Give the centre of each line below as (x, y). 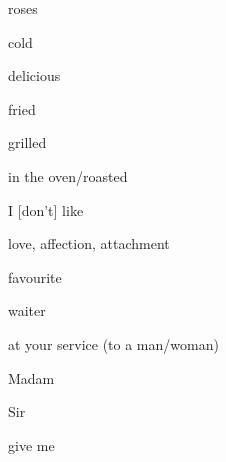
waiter (27, 310)
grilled (27, 142)
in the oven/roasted (68, 175)
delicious (34, 75)
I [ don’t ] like (46, 209)
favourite (35, 276)
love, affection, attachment (89, 243)
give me (31, 444)
